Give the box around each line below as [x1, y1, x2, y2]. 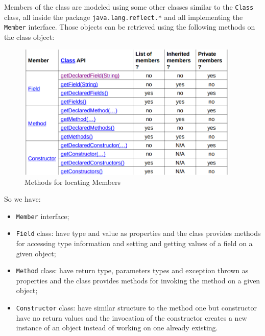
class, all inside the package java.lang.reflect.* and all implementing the [4, 11, 243, 22]
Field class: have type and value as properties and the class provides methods [16, 228, 261, 238]
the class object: [4, 31, 55, 42]
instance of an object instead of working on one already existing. [16, 322, 218, 333]
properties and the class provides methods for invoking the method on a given [16, 275, 260, 285]
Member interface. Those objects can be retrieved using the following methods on [4, 21, 255, 32]
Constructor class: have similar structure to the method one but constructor [16, 302, 257, 313]
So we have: [4, 194, 41, 204]
